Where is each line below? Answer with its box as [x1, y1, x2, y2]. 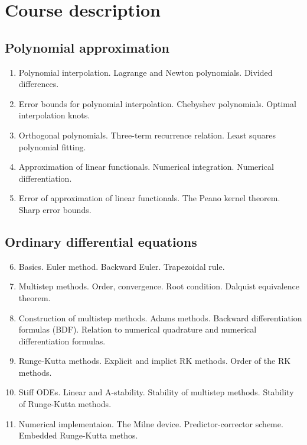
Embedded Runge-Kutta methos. [18, 429, 138, 441]
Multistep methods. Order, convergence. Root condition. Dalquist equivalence [18, 280, 299, 292]
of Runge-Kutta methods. [18, 398, 112, 410]
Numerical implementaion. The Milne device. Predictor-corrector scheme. [18, 417, 283, 430]
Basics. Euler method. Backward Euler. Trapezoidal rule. [18, 260, 225, 272]
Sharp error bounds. [18, 203, 92, 215]
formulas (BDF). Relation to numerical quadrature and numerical [18, 323, 257, 336]
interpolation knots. [18, 109, 90, 121]
